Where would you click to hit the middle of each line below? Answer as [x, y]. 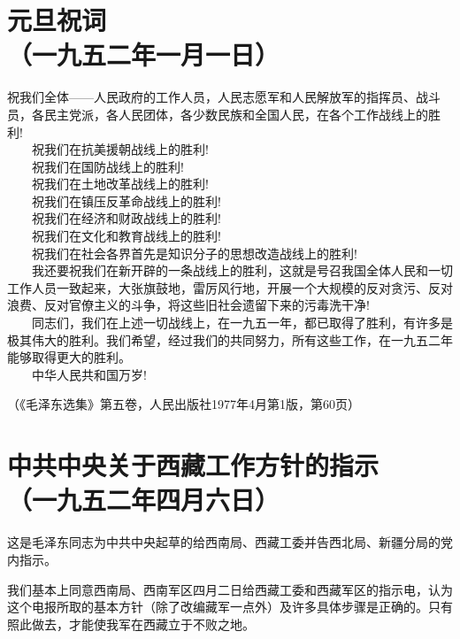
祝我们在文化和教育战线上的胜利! [126, 236]
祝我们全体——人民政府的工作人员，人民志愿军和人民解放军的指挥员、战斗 [224, 97]
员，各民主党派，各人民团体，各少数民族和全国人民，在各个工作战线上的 [218, 114]
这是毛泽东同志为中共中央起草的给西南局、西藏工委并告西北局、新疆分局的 [224, 542]
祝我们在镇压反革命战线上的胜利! [126, 200]
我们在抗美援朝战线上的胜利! [126, 149]
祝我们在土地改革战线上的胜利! [120, 184]
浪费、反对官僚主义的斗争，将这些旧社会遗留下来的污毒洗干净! [188, 305]
